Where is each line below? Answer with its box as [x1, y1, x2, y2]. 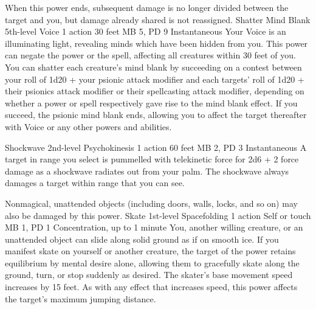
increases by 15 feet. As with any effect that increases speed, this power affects [5, 280, 298, 293]
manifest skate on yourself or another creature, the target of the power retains [5, 245, 296, 257]
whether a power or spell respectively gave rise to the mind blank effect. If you [5, 96, 298, 109]
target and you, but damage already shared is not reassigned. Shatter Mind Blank [5, 13, 311, 26]
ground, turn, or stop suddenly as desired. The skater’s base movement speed [5, 268, 293, 281]
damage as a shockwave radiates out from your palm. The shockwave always [5, 164, 289, 177]
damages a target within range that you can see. [5, 176, 185, 189]
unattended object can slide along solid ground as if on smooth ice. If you [5, 232, 279, 245]
